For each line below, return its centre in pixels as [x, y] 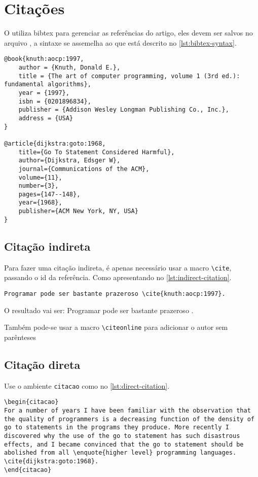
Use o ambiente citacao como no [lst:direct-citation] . [87, 385]
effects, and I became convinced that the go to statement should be [124, 444]
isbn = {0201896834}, [55, 101]
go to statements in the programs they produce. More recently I [117, 428]
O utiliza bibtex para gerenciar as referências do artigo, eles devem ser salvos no [128, 33]
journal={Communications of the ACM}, [84, 169]
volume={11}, [40, 177]
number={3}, [39, 186]
